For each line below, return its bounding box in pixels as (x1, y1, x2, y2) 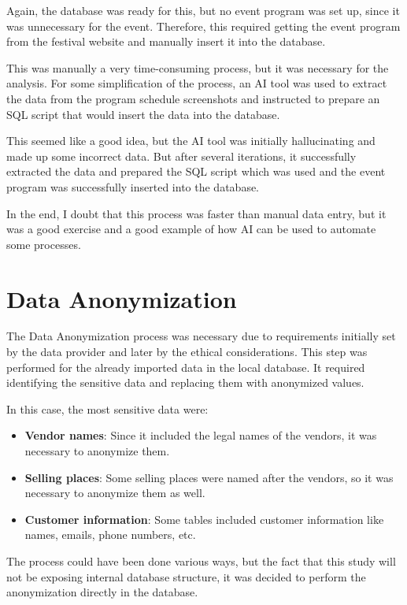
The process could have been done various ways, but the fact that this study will (6, 552, 396, 569)
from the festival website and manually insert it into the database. (6, 33, 326, 50)
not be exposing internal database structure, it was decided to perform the (6, 568, 366, 585)
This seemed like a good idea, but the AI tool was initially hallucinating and (6, 132, 376, 149)
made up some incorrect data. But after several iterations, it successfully (6, 147, 357, 164)
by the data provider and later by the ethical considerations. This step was (6, 343, 368, 360)
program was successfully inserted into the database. (6, 178, 260, 195)
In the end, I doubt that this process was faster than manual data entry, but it (6, 205, 387, 221)
